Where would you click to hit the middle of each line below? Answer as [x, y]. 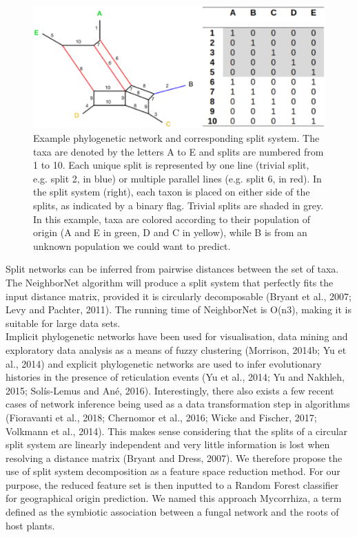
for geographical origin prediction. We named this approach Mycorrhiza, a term [174, 498]
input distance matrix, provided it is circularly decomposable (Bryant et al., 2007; [178, 296]
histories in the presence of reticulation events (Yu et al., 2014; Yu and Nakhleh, [175, 377]
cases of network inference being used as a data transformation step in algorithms [178, 404]
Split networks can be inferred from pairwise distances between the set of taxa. [172, 269]
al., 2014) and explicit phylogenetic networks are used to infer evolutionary [164, 363]
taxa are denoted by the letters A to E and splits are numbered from [178, 151]
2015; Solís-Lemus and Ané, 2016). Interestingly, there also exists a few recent [170, 390]
